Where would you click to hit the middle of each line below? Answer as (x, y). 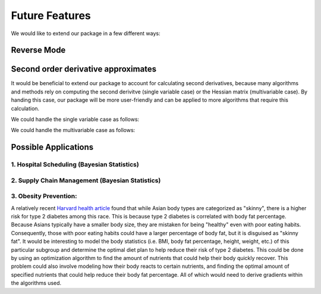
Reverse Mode (38, 50)
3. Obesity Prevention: (44, 196)
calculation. (25, 108)
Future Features (51, 15)
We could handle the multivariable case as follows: (73, 130)
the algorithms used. (36, 283)
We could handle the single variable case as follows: (75, 120)
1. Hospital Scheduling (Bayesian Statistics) (75, 165)
